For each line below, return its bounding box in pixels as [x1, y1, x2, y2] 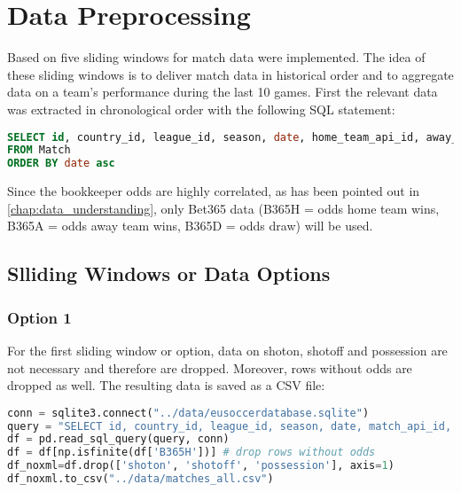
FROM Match [7, 144, 71, 157]
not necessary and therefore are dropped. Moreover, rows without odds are [7, 358, 412, 377]
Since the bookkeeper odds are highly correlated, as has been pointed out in [7, 182, 420, 200]
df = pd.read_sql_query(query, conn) [7, 433, 230, 446]
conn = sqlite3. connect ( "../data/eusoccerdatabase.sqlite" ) [7, 406, 370, 419]
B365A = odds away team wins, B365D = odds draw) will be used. [7, 216, 373, 235]
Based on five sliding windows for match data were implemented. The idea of [7, 48, 426, 66]
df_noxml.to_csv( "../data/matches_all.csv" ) [7, 472, 274, 486]
